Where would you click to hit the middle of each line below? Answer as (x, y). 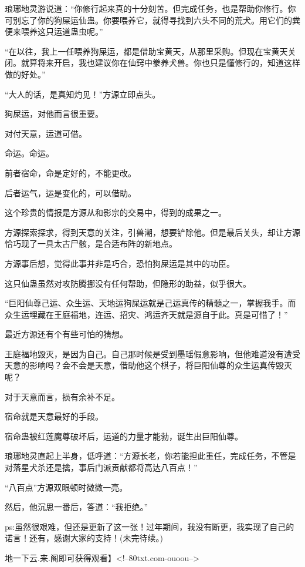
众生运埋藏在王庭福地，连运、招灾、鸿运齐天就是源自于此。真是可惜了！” (146, 314)
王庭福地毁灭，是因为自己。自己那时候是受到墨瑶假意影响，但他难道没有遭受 (152, 353)
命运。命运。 (29, 153)
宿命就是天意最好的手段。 (54, 416)
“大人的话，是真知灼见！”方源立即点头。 (83, 94)
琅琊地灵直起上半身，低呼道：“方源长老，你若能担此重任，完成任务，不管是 (150, 456)
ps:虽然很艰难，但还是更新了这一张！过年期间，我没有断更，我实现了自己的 (150, 526)
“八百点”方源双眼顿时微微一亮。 (66, 487)
